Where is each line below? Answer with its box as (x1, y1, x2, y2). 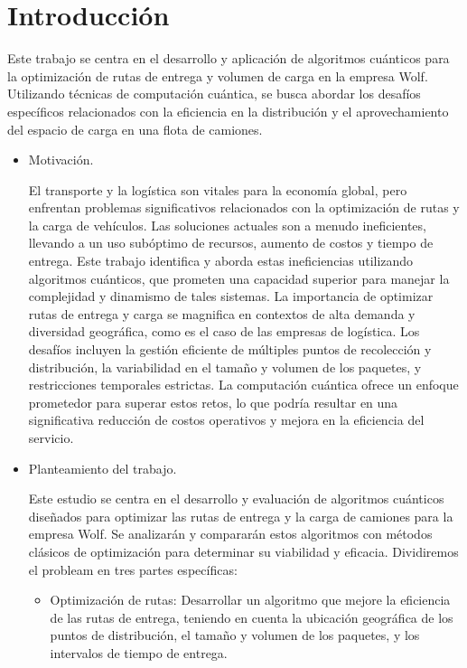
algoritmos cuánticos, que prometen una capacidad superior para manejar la (28, 268, 450, 287)
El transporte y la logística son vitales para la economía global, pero (28, 180, 407, 199)
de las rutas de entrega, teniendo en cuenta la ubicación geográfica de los (50, 607, 453, 626)
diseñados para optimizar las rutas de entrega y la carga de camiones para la (28, 506, 453, 525)
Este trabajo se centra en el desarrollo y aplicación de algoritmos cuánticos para (7, 49, 450, 68)
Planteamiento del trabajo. (28, 458, 177, 477)
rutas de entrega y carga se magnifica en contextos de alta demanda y (28, 304, 416, 323)
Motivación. (28, 150, 94, 169)
